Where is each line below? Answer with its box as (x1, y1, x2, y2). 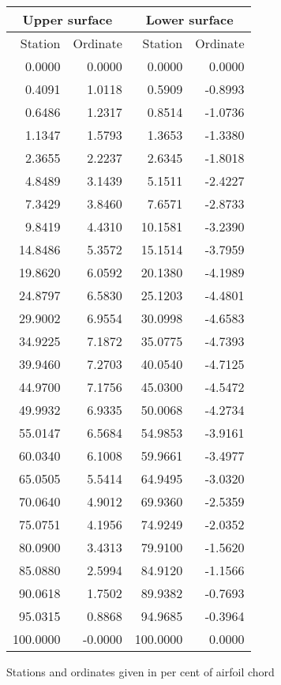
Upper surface (22, 10, 113, 28)
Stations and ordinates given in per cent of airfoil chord (6, 664, 275, 679)
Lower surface (145, 10, 234, 28)
